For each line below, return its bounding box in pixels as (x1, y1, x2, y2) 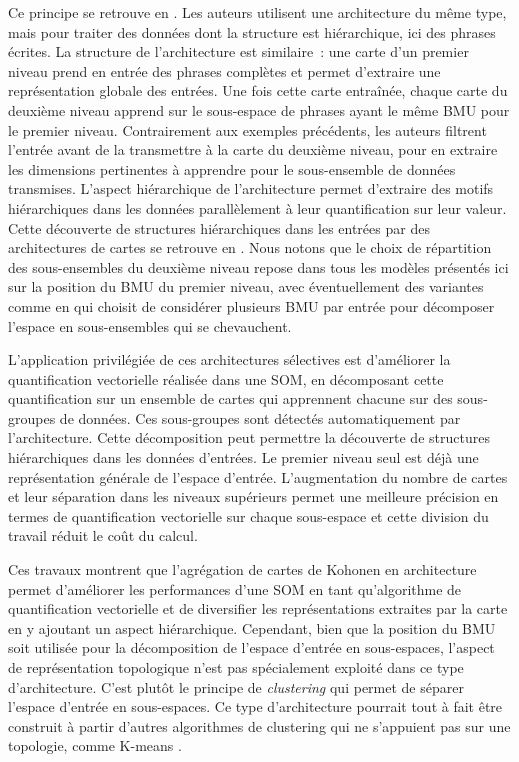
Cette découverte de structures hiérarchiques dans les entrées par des (8, 217, 430, 238)
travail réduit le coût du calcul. (8, 525, 198, 546)
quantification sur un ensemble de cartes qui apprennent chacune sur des (8, 388, 453, 409)
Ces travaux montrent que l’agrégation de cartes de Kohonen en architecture (8, 559, 477, 580)
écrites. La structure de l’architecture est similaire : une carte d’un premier (8, 41, 469, 62)
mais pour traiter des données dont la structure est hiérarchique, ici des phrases (8, 21, 496, 42)
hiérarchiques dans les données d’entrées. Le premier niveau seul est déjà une (8, 447, 479, 468)
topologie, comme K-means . (8, 735, 182, 756)
